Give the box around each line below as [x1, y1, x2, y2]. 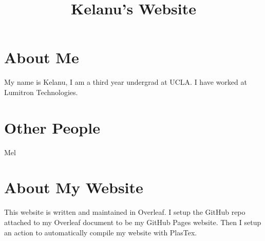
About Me [4, 47, 79, 68]
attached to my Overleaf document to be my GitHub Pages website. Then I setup [4, 216, 261, 227]
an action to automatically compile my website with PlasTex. [4, 227, 197, 237]
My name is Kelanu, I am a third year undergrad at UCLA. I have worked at [4, 77, 247, 87]
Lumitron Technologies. [4, 86, 78, 97]
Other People [4, 117, 100, 138]
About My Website [4, 177, 143, 198]
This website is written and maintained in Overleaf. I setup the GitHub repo [4, 207, 245, 217]
